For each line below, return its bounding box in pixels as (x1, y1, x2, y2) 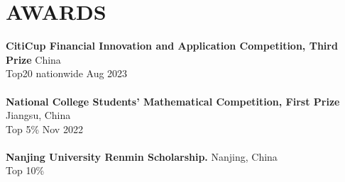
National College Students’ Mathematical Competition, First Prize (6, 93, 340, 108)
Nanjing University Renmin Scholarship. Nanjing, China (6, 149, 278, 164)
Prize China (6, 52, 61, 67)
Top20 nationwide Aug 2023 (6, 66, 128, 81)
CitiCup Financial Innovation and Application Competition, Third (6, 38, 338, 53)
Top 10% (6, 163, 45, 178)
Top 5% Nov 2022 (6, 121, 83, 136)
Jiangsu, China (6, 108, 71, 123)
